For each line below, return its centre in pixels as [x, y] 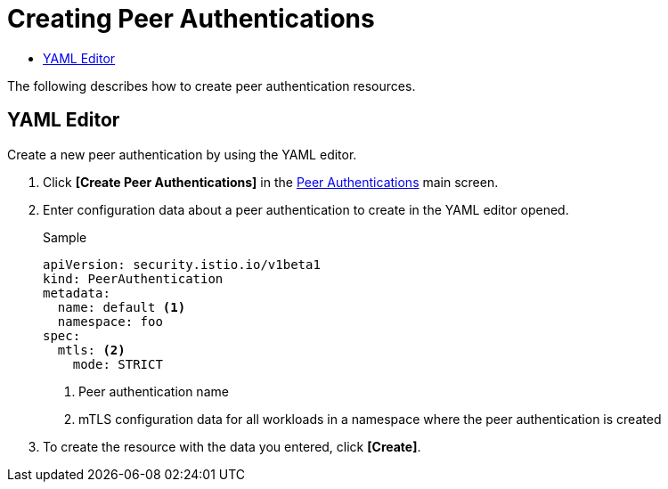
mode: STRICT [118, 364]
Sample [65, 237]
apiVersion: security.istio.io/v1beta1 [182, 264]
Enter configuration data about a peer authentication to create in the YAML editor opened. [306, 209]
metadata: [77, 293]
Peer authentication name [154, 391]
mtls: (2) [91, 350]
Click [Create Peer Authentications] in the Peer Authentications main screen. [271, 182]
